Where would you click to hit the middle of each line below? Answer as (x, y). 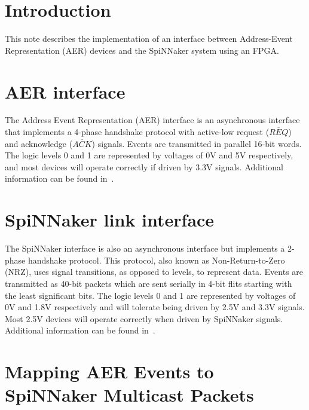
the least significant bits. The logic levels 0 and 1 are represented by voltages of (150, 295)
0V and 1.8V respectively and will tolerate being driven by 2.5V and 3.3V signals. (155, 307)
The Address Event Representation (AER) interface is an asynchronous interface (152, 120)
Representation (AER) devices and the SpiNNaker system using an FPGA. (142, 50)
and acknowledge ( (39, 143)
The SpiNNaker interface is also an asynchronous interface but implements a (145, 248)
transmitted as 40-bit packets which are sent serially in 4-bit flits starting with (149, 283)
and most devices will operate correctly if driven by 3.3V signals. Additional (144, 166)
